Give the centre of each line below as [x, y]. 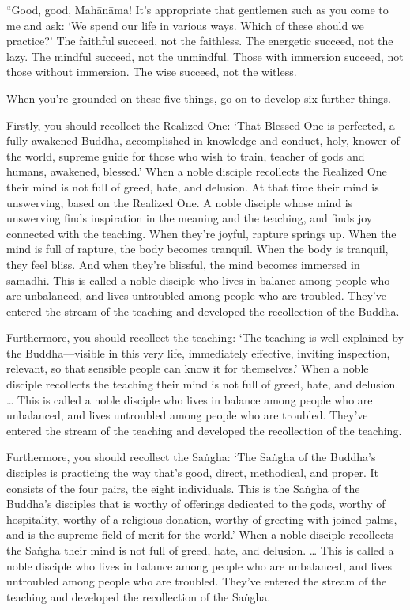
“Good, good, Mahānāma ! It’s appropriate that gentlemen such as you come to [197, 9]
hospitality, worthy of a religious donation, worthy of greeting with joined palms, [202, 519]
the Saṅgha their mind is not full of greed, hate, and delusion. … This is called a [200, 550]
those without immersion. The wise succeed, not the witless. [152, 72]
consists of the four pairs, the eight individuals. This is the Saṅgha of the [183, 488]
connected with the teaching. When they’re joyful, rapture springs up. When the [201, 233]
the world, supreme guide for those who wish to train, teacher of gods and [186, 155]
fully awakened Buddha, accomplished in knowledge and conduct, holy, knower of [203, 140]
